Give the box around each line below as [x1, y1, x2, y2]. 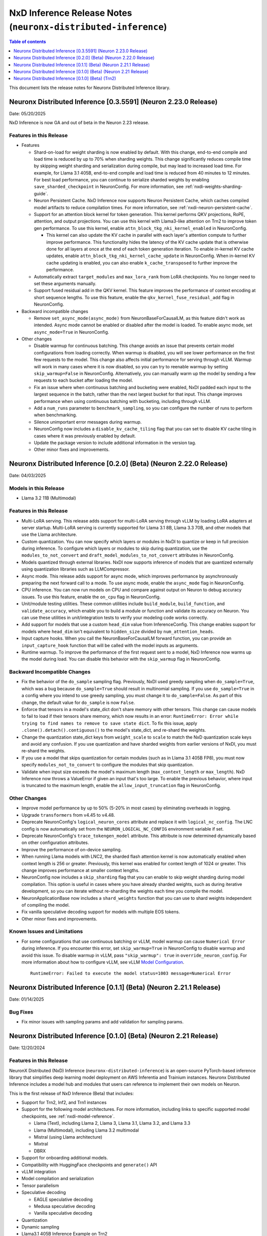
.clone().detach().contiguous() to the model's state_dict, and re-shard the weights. [21, 727, 206, 733]
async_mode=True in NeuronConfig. [34, 329, 109, 335]
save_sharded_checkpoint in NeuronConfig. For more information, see [34, 183, 184, 190]
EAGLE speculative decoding [34, 1196, 93, 1202]
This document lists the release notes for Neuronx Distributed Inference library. [9, 85, 171, 90]
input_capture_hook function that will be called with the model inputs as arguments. [21, 642, 199, 648]
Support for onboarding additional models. [21, 1155, 108, 1161]
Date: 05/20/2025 [9, 110, 46, 116]
